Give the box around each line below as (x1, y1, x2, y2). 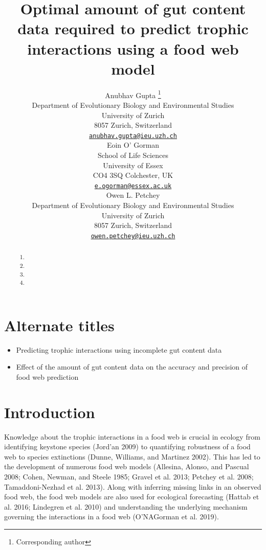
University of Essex (103, 159, 163, 170)
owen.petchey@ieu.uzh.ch (91, 232, 175, 240)
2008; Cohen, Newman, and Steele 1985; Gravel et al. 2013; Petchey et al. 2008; (4, 471, 254, 482)
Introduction (4, 401, 95, 422)
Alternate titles (4, 314, 115, 335)
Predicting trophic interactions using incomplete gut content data (16, 344, 222, 355)
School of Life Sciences (98, 149, 168, 160)
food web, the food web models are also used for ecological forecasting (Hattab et (4, 491, 259, 502)
